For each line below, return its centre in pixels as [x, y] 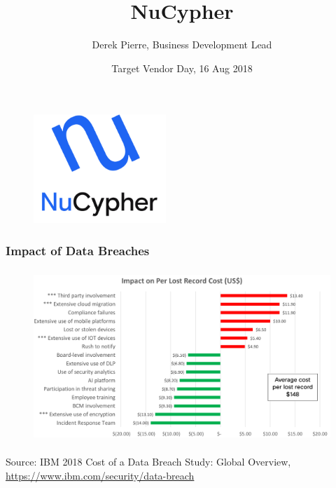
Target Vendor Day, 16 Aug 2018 [182, 68]
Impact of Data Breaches [78, 250]
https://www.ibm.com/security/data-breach [100, 475]
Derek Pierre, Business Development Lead [182, 45]
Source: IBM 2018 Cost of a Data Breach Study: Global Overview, [148, 462]
